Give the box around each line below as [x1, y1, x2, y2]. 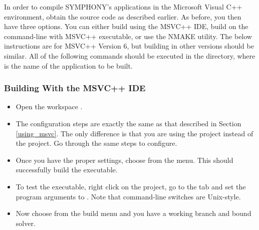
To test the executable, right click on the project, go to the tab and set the [16, 181, 246, 191]
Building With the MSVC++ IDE [4, 82, 146, 94]
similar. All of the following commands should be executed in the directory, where [4, 50, 255, 61]
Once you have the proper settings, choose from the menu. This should [16, 154, 233, 165]
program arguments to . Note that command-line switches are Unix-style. [16, 191, 241, 201]
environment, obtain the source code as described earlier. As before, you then [4, 11, 241, 22]
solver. [16, 217, 36, 228]
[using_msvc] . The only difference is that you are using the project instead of [16, 128, 253, 138]
